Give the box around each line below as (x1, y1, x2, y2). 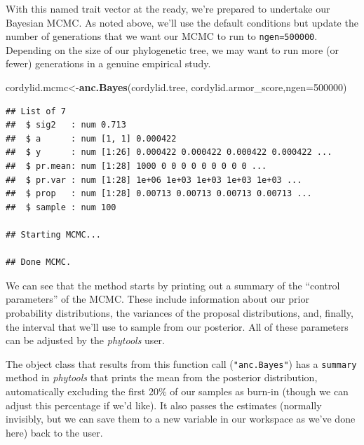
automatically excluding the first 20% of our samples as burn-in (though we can (6, 383, 349, 398)
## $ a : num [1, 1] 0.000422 (6, 133, 177, 144)
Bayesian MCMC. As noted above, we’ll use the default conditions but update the (6, 15, 358, 29)
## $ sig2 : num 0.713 (6, 120, 126, 130)
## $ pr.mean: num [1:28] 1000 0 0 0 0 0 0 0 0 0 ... (6, 161, 267, 171)
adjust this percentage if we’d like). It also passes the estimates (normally (6, 397, 322, 412)
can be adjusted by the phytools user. (6, 333, 165, 348)
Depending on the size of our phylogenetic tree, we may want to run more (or (6, 42, 339, 57)
